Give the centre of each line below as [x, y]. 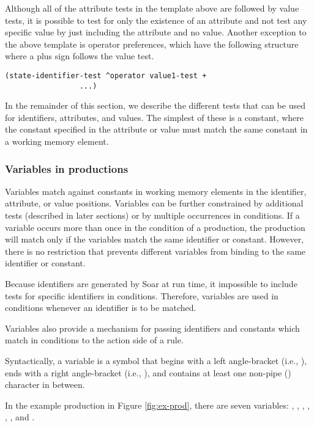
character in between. [45, 385]
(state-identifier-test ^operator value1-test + [106, 75]
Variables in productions [67, 168]
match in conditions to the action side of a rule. [94, 340]
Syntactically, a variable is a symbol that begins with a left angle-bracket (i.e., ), [156, 360]
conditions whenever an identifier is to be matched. [101, 308]
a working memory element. [57, 141]
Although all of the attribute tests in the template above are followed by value [152, 8]
